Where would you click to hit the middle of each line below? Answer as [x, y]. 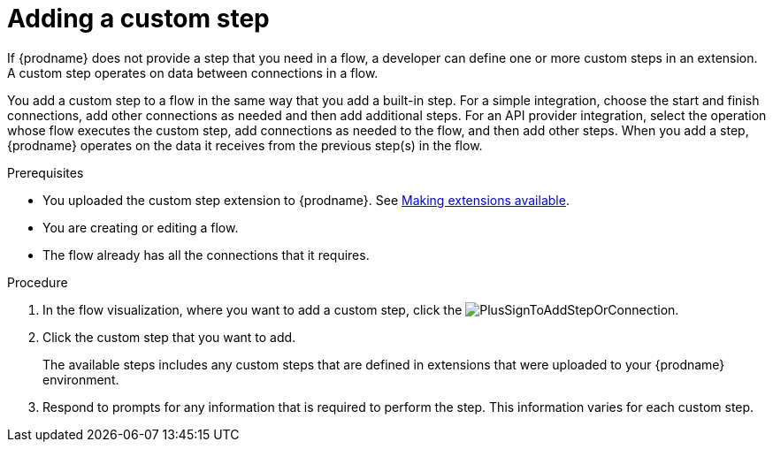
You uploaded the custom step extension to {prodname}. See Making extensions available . [306, 200]
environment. [81, 379]
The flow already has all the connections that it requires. [206, 255]
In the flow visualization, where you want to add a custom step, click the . [361, 309]
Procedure [38, 282]
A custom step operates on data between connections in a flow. [193, 72]
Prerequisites [46, 172]
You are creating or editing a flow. [141, 227]
